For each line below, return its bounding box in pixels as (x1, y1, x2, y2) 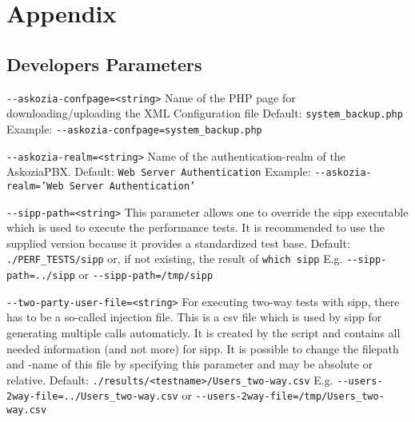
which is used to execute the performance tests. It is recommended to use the (6, 219, 385, 236)
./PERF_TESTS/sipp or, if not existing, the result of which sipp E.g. (6, 250, 343, 267)
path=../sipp (6, 270, 75, 282)
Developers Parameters (6, 51, 202, 76)
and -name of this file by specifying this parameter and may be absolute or (6, 356, 373, 372)
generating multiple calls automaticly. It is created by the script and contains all (6, 324, 401, 340)
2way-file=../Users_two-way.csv (6, 391, 178, 403)
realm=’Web (6, 180, 64, 192)
